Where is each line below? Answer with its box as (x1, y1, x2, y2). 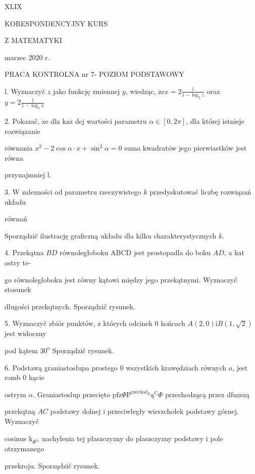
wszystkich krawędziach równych (126, 362, 227, 372)
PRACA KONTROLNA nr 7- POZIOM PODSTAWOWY (5, 69, 184, 79)
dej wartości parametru (75, 116, 147, 126)
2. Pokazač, (5, 116, 40, 126)
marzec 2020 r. (5, 52, 50, 62)
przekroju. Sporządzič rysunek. (5, 460, 100, 470)
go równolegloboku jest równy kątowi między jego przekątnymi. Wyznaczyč (5, 274, 237, 285)
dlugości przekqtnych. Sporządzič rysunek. (5, 301, 135, 311)
